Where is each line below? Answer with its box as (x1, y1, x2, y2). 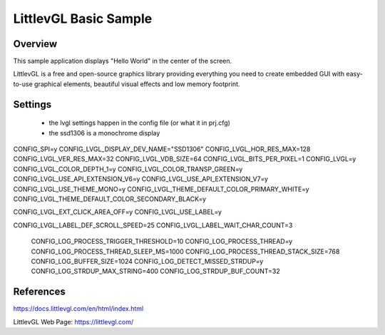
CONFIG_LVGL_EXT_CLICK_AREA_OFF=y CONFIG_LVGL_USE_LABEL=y (13, 207, 222, 217)
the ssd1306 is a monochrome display (48, 128, 160, 137)
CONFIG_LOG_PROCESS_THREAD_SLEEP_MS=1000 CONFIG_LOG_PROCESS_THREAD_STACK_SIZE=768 (31, 247, 340, 256)
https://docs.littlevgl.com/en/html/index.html (13, 304, 144, 313)
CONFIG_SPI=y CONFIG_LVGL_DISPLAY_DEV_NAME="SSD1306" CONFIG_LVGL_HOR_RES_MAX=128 (13, 145, 311, 153)
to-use (13, 79, 34, 88)
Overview (13, 38, 58, 50)
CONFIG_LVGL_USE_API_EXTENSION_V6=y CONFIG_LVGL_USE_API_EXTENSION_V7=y (13, 175, 269, 183)
